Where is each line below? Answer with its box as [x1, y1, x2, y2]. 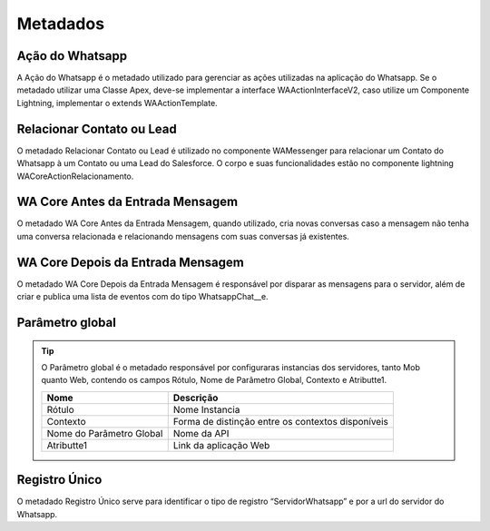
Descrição [172, 391, 219, 404]
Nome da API [172, 427, 230, 439]
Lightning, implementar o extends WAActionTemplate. [16, 97, 218, 108]
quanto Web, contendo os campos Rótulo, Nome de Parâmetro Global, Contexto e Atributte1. [41, 375, 387, 386]
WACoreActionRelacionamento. [16, 171, 134, 182]
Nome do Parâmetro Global [46, 427, 163, 439]
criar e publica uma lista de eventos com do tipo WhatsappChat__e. [16, 291, 269, 302]
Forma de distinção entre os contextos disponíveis [172, 415, 389, 428]
